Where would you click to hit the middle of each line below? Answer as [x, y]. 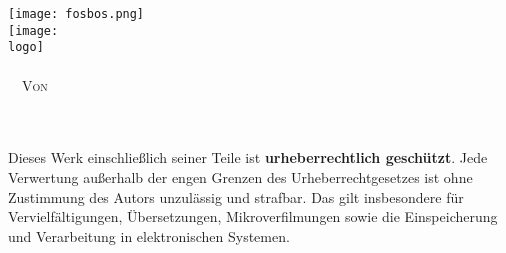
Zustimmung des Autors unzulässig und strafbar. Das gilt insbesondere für [236, 196]
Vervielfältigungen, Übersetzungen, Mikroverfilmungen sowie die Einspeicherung [253, 216]
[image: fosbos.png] [76, 14]
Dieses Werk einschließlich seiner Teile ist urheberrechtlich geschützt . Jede [248, 157]
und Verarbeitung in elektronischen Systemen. [149, 235]
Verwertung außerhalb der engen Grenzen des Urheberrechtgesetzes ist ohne [240, 176]
